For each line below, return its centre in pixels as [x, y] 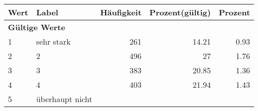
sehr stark [53, 41]
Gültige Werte [37, 27]
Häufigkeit [121, 12]
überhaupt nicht [64, 99]
